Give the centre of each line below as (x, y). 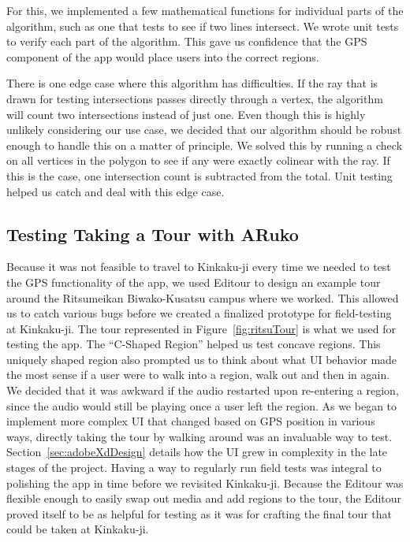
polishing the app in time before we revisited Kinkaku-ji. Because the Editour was (205, 483)
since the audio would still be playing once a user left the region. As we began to (202, 405)
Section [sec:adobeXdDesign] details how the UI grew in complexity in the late (197, 452)
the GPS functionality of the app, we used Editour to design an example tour (194, 282)
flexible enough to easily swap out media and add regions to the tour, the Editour (204, 498)
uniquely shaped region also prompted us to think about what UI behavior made (202, 359)
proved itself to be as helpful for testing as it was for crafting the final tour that (199, 513)
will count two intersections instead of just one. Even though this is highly (186, 114)
